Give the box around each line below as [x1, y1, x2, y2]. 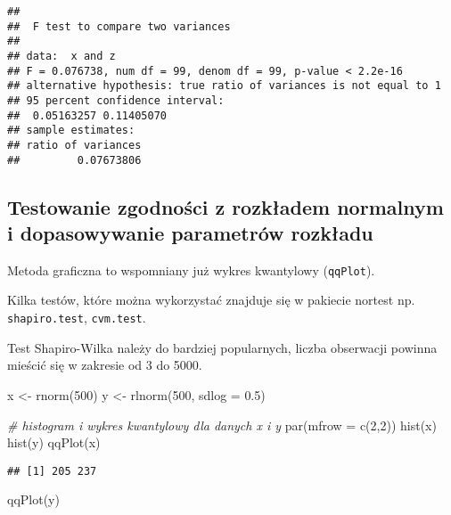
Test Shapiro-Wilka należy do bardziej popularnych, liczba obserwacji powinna [7, 338, 438, 356]
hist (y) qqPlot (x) [7, 433, 101, 452]
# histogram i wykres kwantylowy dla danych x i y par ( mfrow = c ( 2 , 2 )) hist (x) [7, 415, 437, 434]
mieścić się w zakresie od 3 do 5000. [7, 356, 202, 374]
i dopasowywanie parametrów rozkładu [7, 219, 373, 246]
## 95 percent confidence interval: [7, 94, 225, 107]
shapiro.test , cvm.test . [7, 308, 146, 327]
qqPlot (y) [7, 490, 60, 509]
